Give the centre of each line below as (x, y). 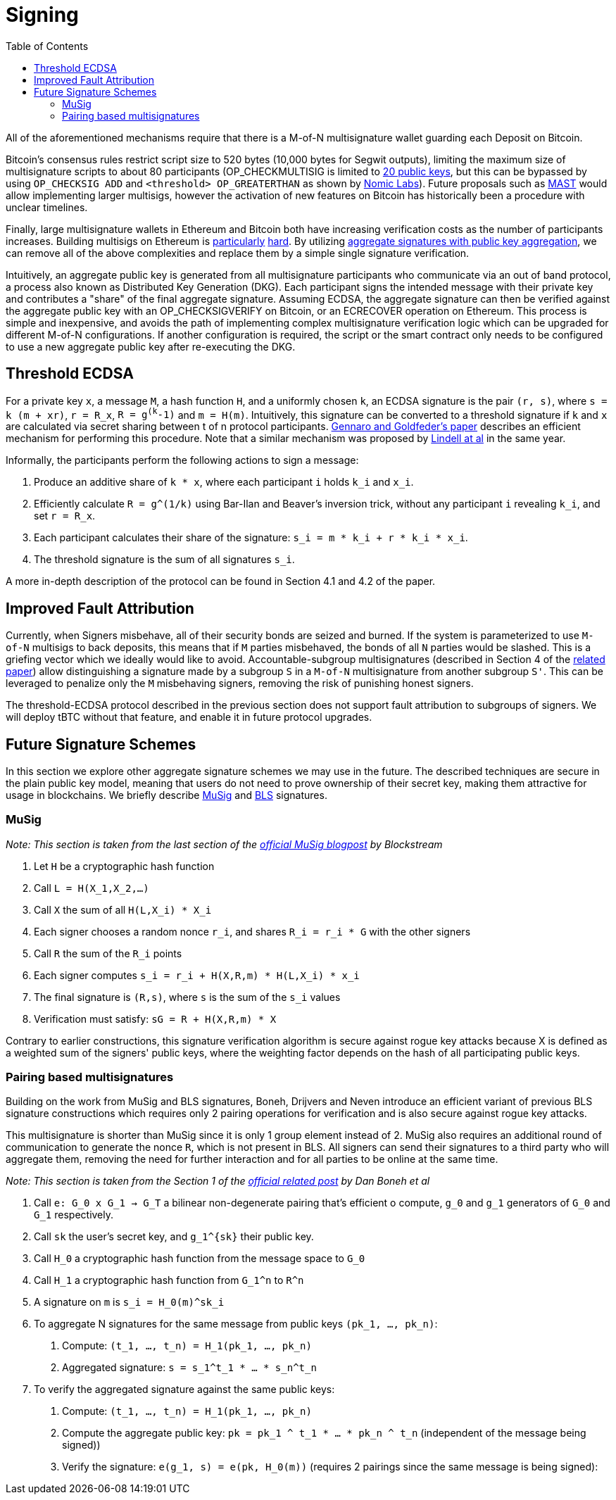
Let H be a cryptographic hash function (124, 866)
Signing (42, 15)
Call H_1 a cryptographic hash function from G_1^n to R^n (169, 1280)
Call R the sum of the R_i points (108, 953)
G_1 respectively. (74, 1215)
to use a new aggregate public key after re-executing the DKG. (151, 346)
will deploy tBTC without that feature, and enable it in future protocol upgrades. (189, 717)
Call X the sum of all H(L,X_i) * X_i (123, 909)
